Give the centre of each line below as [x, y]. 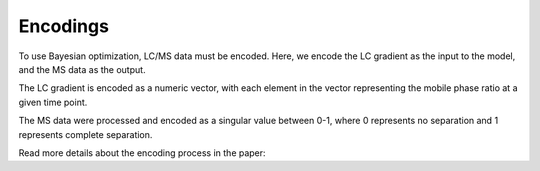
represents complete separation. [85, 134]
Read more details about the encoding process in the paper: [142, 152]
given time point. [53, 102]
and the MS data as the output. [82, 69]
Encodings [64, 26]
